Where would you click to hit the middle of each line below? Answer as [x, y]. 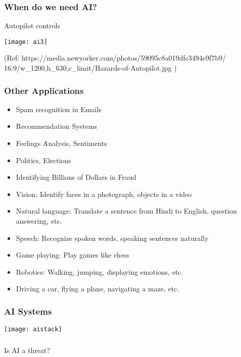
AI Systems [28, 311]
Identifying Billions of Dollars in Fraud [76, 177]
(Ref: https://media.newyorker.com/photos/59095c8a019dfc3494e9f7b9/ [115, 58]
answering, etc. [39, 221]
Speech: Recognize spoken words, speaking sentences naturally [112, 238]
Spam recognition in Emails [59, 109]
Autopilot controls [32, 25]
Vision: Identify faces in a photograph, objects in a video [104, 194]
